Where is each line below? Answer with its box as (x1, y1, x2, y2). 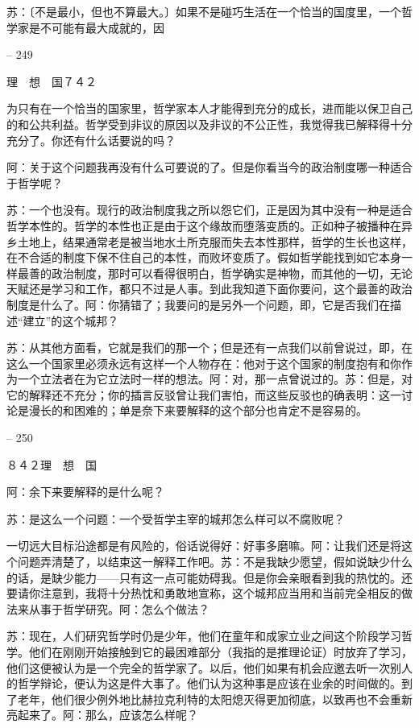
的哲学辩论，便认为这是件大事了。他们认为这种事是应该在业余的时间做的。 (6, 675, 401, 692)
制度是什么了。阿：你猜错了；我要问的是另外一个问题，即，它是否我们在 (6, 296, 390, 312)
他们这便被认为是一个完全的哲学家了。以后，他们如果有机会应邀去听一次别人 (6, 659, 413, 676)
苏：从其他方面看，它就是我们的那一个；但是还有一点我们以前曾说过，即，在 (6, 339, 413, 356)
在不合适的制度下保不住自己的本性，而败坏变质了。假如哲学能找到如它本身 (6, 249, 401, 266)
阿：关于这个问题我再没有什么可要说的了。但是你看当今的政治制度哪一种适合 (6, 159, 413, 176)
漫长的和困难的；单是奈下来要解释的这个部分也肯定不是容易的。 (28, 402, 367, 419)
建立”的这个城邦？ (23, 312, 119, 329)
